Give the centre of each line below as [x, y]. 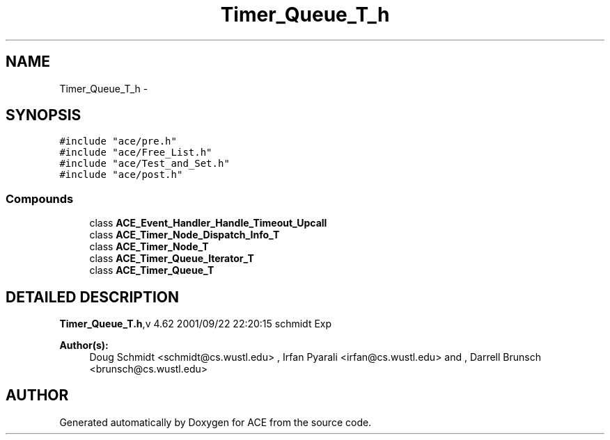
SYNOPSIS [44, 115]
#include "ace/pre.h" [118, 141]
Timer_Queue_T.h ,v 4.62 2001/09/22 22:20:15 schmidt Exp [196, 324]
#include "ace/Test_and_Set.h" [144, 164]
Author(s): [84, 345]
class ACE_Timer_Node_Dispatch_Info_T [185, 235]
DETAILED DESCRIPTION [93, 297]
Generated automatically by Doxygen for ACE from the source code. [216, 422]
